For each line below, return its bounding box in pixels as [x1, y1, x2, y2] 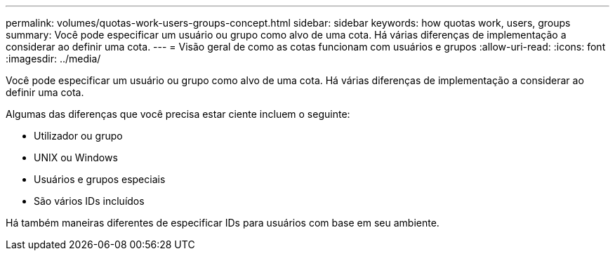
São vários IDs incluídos [34, 195, 145, 207]
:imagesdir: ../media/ [6, 53, 101, 65]
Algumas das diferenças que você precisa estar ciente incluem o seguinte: [6, 108, 350, 120]
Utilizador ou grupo [34, 130, 123, 142]
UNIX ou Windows [34, 151, 118, 163]
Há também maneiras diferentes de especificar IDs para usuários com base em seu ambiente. [6, 217, 439, 229]
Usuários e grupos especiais [34, 173, 166, 185]
